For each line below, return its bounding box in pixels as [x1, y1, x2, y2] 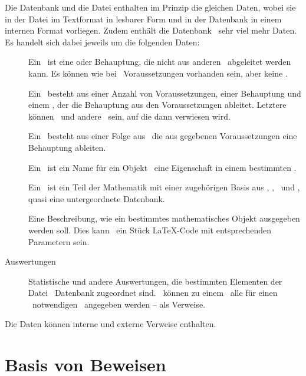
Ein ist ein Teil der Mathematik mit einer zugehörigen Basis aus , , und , [28, 181, 300, 193]
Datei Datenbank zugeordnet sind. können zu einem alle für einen [28, 286, 278, 299]
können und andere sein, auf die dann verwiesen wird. [28, 110, 231, 122]
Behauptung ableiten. [28, 141, 106, 153]
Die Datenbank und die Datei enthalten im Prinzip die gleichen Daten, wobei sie [5, 1, 296, 13]
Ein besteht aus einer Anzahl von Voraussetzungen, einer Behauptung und [28, 87, 301, 99]
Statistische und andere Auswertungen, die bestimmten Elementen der [28, 275, 282, 287]
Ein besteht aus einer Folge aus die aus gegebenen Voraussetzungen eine [28, 130, 297, 142]
